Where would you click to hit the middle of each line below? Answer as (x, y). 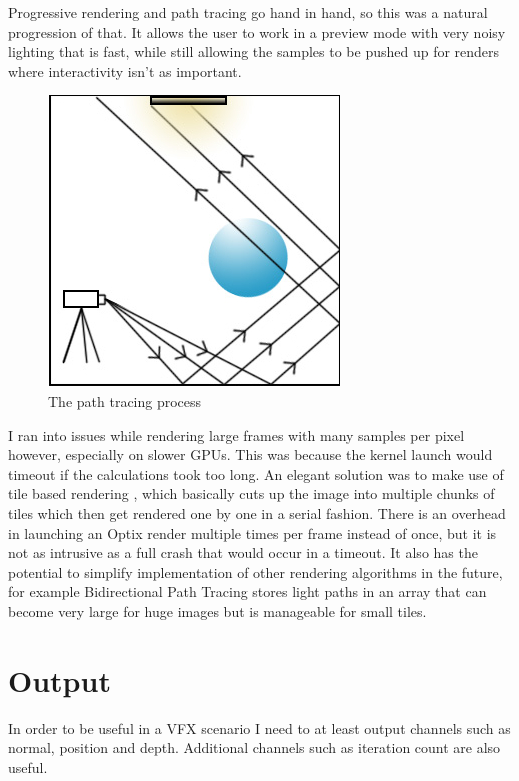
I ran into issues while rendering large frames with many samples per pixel (236, 434)
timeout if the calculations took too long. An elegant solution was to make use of (256, 473)
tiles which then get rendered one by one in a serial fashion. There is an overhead (257, 512)
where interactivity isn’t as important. (125, 70)
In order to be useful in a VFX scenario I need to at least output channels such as (259, 727)
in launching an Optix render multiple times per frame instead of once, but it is (252, 532)
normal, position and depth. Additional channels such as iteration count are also (254, 747)
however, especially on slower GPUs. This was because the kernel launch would (250, 454)
